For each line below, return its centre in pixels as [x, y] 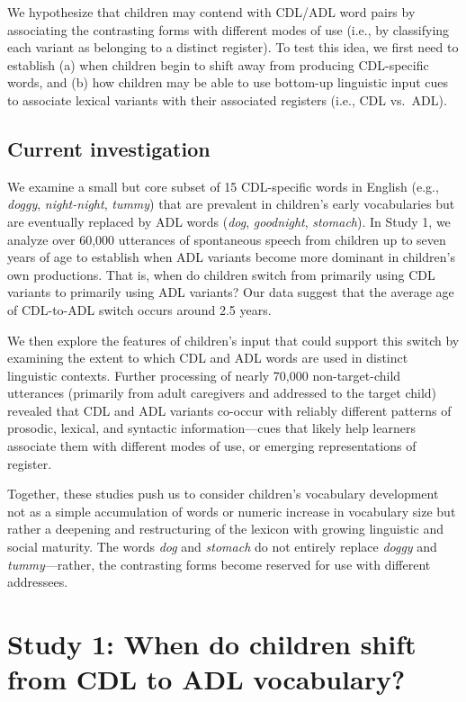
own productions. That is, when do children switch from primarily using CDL [221, 274]
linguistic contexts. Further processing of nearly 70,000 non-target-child [204, 375]
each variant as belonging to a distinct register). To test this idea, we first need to [233, 47]
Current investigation [109, 148]
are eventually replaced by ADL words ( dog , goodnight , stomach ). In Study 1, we [229, 221]
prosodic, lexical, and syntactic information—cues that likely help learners [211, 428]
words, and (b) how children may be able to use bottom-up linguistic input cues [228, 82]
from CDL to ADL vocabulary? [206, 679]
